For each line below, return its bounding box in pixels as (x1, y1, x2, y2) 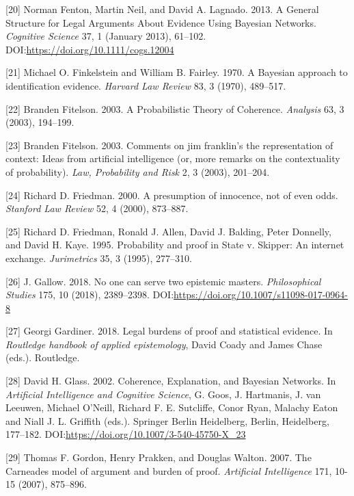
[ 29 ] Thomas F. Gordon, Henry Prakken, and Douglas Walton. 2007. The (5, 450, 312, 465)
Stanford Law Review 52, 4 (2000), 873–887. (5, 201, 189, 216)
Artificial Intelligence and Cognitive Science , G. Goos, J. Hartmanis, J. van (5, 387, 321, 401)
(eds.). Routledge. (5, 350, 80, 365)
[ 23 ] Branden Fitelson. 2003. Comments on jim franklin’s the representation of (5, 138, 333, 152)
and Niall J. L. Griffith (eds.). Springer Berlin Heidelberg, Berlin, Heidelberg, (5, 413, 329, 428)
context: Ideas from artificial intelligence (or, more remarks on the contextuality (5, 151, 340, 166)
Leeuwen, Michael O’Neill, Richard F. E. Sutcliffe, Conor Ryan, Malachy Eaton (5, 400, 338, 415)
